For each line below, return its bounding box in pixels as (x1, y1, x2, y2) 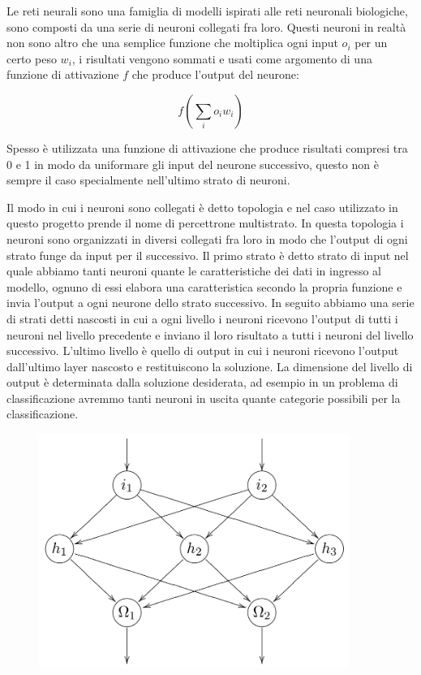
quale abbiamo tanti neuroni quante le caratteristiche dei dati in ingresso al (6, 262, 382, 279)
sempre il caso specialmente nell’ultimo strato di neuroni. (6, 171, 290, 188)
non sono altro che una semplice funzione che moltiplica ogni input (6, 34, 338, 51)
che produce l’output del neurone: (131, 66, 299, 83)
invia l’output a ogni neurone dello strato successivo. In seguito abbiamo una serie (6, 294, 415, 311)
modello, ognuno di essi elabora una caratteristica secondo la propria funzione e (6, 278, 402, 295)
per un (354, 34, 388, 51)
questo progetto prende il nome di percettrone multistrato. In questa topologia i (6, 214, 404, 231)
